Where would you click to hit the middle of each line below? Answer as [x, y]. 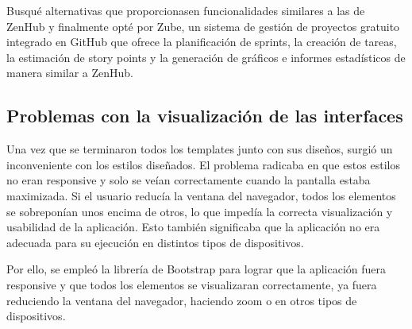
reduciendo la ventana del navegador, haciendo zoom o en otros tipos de [182, 300]
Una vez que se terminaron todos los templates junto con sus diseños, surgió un [200, 149]
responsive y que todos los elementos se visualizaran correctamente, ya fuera [192, 284]
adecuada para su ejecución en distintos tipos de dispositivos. [155, 242]
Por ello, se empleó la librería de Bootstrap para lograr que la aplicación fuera [196, 269]
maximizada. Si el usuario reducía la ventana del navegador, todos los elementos [201, 195]
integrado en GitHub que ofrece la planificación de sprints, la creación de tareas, [202, 42]
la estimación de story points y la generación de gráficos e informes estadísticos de [206, 57]
